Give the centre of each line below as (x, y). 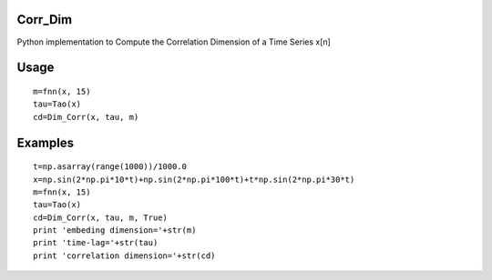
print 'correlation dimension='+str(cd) (124, 255)
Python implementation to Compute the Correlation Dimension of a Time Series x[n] (174, 42)
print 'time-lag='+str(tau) (96, 243)
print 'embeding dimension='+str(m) (115, 230)
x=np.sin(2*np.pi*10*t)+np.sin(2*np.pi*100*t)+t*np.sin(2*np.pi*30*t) (194, 179)
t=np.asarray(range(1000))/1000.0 (110, 167)
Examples (46, 142)
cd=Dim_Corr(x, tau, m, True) (101, 217)
